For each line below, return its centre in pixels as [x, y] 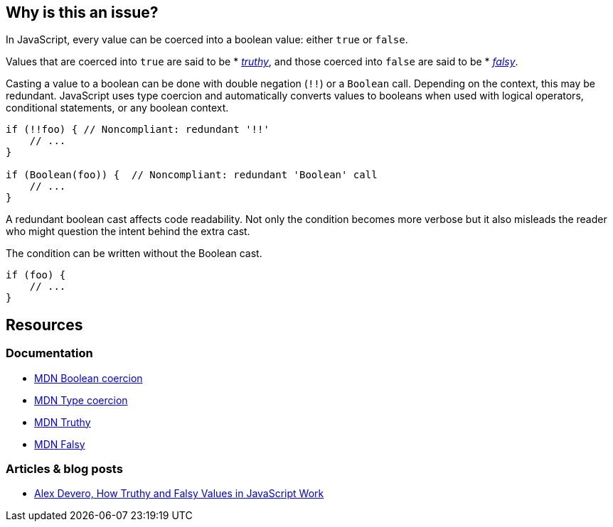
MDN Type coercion [81, 400]
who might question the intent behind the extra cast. [128, 232]
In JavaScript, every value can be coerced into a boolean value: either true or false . [207, 40]
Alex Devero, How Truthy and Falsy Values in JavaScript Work [179, 494]
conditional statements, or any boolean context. [117, 108]
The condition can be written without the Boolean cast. [134, 254]
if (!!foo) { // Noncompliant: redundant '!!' [138, 130]
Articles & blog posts [64, 469]
